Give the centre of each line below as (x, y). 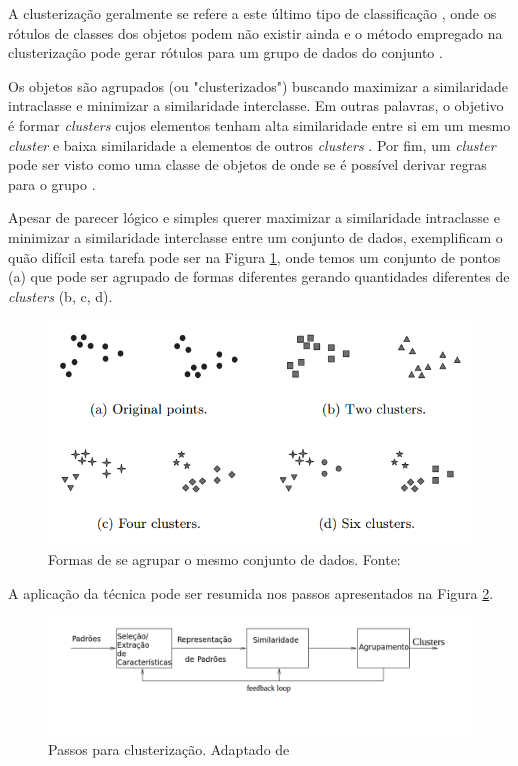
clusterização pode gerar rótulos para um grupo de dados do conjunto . (225, 52)
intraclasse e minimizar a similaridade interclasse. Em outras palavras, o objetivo (256, 105)
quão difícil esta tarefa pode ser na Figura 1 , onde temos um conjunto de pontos (254, 256)
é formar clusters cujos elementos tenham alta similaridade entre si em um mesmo (259, 124)
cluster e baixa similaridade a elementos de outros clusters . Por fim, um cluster (252, 144)
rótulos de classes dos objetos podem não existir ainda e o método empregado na (255, 32)
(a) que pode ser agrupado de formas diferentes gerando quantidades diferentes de (259, 276)
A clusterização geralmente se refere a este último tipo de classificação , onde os (252, 13)
